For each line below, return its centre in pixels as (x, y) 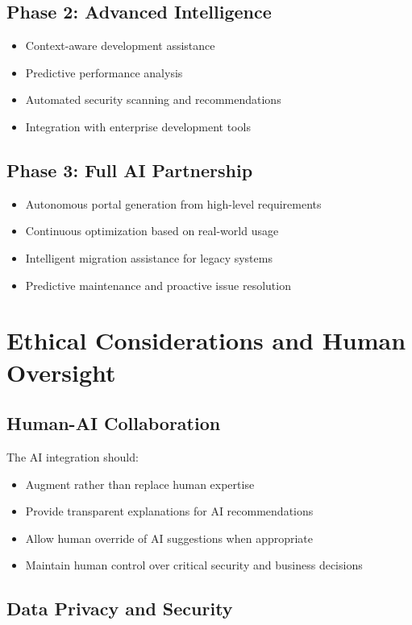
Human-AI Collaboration (114, 423)
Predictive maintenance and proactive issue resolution (158, 285)
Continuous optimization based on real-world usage (152, 231)
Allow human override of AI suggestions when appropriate (169, 538)
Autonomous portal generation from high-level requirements (173, 203)
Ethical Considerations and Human (206, 340)
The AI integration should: (73, 456)
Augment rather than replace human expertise (140, 484)
